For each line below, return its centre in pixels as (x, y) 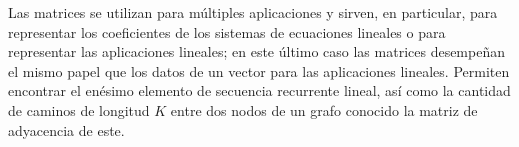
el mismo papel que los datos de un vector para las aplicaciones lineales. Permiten (259, 70)
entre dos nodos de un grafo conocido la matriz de (324, 109)
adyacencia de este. (66, 129)
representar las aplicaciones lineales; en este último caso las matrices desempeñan (256, 51)
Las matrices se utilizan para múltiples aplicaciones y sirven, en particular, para (253, 12)
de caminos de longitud (79, 109)
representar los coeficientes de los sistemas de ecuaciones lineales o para (227, 31)
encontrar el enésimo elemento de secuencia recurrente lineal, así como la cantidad (259, 90)
